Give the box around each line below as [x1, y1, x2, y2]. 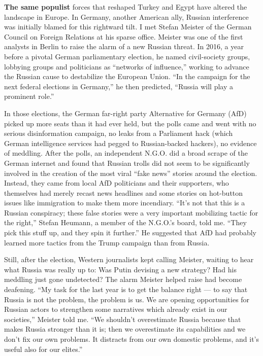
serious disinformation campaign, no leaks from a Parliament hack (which [4, 128, 233, 138]
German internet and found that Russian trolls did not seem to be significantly [4, 157, 250, 168]
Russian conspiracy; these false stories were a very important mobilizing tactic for [4, 207, 258, 218]
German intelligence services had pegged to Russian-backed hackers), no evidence [4, 137, 257, 148]
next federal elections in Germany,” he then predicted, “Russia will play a [4, 81, 233, 91]
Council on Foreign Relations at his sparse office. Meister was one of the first [4, 31, 243, 42]
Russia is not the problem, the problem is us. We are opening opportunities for [4, 294, 250, 304]
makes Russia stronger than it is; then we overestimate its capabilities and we [4, 324, 246, 334]
